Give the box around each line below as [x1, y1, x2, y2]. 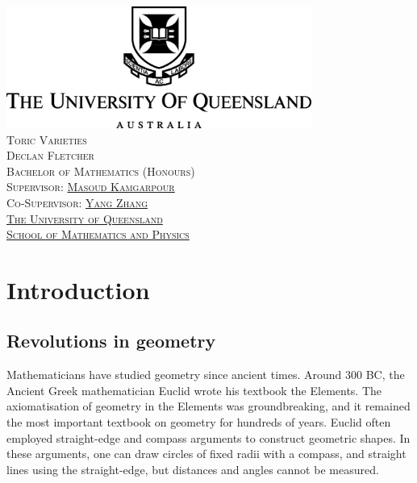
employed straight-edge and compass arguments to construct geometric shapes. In [6, 429, 411, 446]
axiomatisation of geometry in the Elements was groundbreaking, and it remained [6, 398, 411, 414]
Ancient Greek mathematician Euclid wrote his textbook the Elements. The [6, 381, 382, 398]
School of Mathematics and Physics [6, 226, 190, 243]
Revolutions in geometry [6, 328, 216, 353]
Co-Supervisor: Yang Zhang [6, 194, 148, 210]
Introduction [6, 273, 150, 306]
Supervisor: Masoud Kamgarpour [6, 178, 175, 195]
